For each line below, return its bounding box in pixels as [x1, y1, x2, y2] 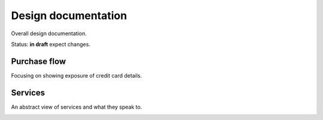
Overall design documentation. [11, 30, 87, 37]
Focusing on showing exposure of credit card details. [11, 72, 142, 79]
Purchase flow [11, 56, 66, 66]
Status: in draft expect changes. [11, 41, 91, 48]
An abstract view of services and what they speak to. [11, 103, 142, 110]
